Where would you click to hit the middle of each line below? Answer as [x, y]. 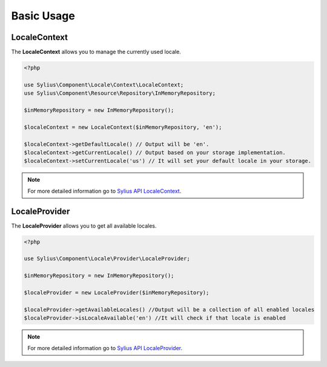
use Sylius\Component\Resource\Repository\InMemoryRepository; [120, 93]
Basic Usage [43, 16]
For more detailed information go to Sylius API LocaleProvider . [105, 348]
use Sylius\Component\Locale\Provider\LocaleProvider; [107, 259]
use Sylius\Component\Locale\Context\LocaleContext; [104, 84]
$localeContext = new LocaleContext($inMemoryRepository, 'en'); [123, 127]
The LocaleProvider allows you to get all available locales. [84, 226]
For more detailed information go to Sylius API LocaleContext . [104, 191]
